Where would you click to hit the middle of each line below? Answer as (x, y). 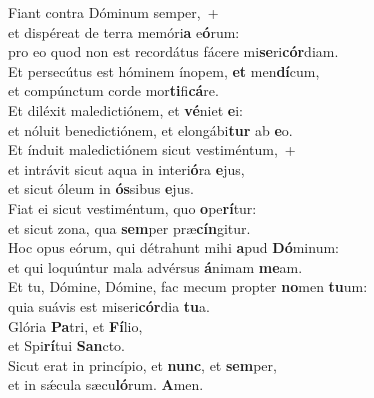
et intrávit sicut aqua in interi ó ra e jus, (126, 168)
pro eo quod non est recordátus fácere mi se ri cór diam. (173, 51)
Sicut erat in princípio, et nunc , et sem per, (142, 364)
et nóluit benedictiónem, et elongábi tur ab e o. (150, 129)
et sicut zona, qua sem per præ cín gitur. (129, 227)
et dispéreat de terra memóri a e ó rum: (124, 31)
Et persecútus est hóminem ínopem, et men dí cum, (164, 70)
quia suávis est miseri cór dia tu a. (109, 305)
